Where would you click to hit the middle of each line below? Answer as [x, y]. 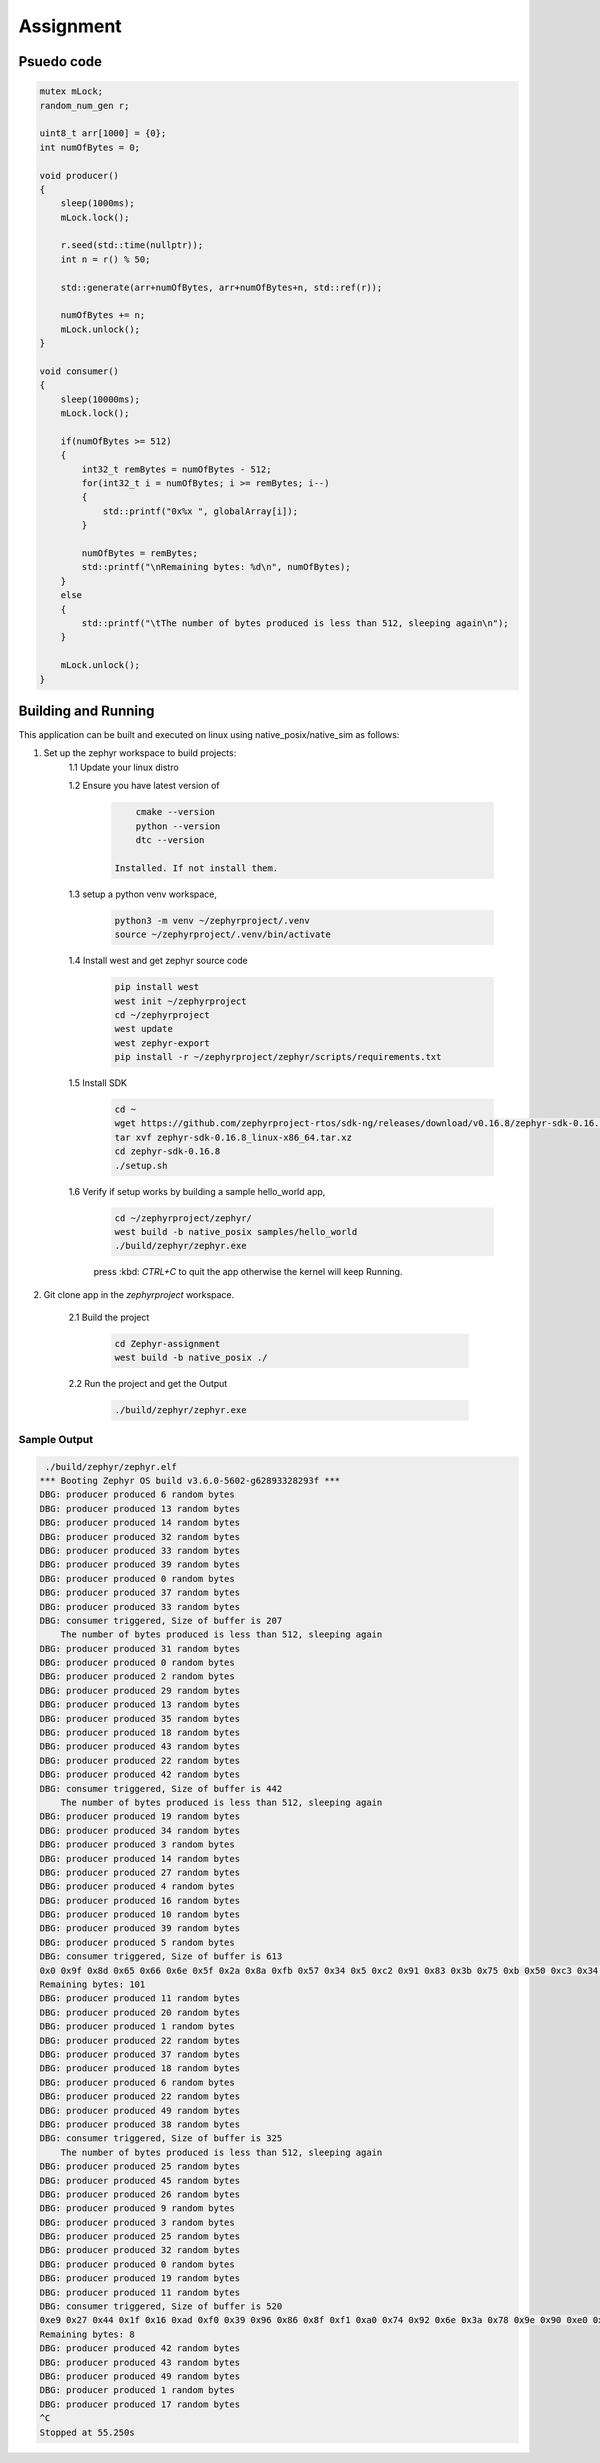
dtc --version [170, 840]
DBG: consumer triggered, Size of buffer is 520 [161, 2306]
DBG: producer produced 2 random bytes [137, 1676]
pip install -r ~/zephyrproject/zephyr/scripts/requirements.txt [278, 1057]
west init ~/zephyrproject [180, 1001]
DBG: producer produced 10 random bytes [139, 1914]
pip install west [157, 987]
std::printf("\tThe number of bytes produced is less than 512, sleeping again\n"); [295, 623]
